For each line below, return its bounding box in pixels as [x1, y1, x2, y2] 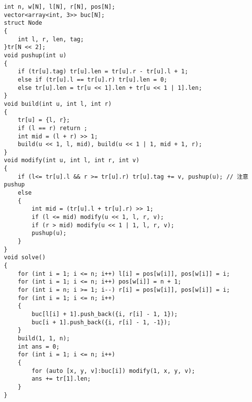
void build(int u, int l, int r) [4, 100, 112, 107]
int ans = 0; [17, 343, 60, 350]
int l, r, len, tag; [17, 35, 84, 43]
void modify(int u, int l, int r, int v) [4, 157, 140, 164]
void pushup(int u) [4, 51, 67, 59]
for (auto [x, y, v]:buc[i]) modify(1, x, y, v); [32, 367, 195, 374]
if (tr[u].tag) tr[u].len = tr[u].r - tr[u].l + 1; [17, 68, 188, 75]
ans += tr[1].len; [32, 375, 91, 383]
